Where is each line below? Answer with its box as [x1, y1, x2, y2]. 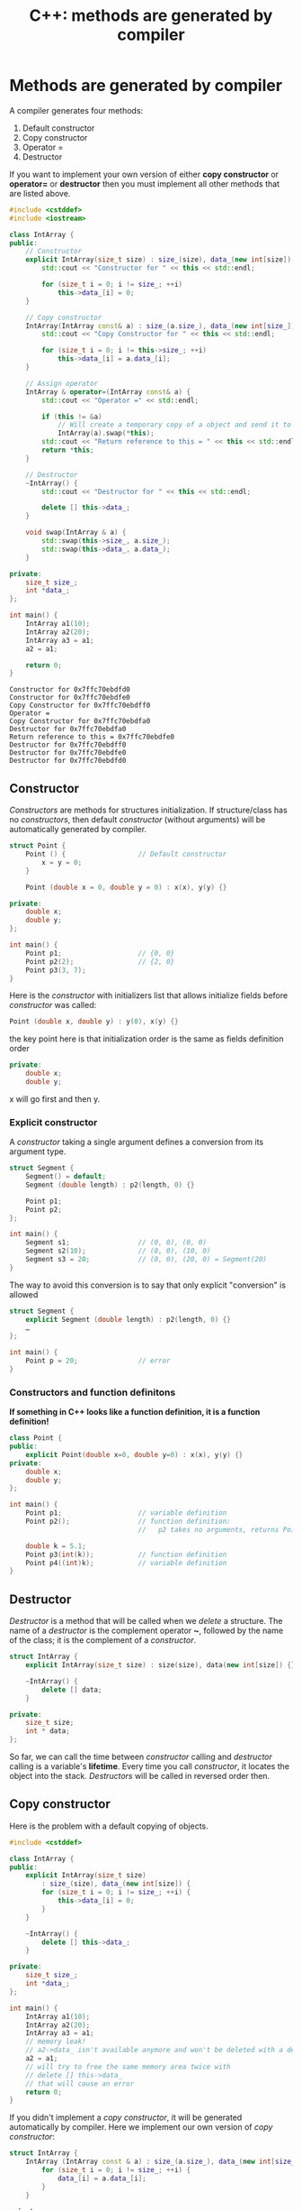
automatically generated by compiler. [9, 824, 147, 835]
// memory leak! [25, 2037, 87, 2047]
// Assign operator [25, 379, 99, 388]
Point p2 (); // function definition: [25, 1517, 231, 1527]
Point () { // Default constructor [25, 849, 227, 858]
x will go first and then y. [9, 1093, 101, 1105]
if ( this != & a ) [41, 412, 102, 421]
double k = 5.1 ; [25, 1541, 87, 1551]
